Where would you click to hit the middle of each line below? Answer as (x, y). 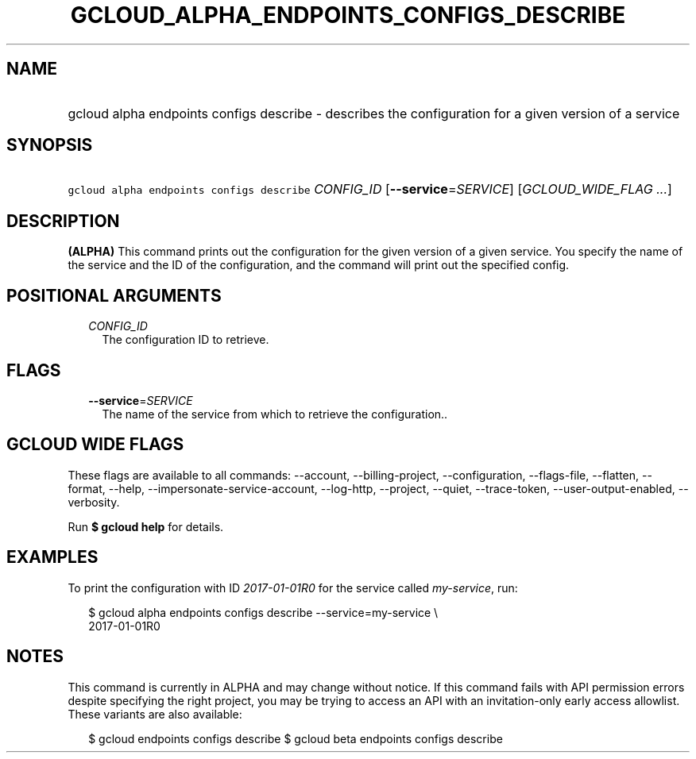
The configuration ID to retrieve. (186, 340)
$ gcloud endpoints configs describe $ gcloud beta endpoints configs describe (296, 738)
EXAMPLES (52, 557)
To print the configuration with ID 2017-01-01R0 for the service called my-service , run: (293, 588)
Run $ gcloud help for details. (146, 526)
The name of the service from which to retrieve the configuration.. (275, 414)
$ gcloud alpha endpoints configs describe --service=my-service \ (263, 612)
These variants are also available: (155, 714)
